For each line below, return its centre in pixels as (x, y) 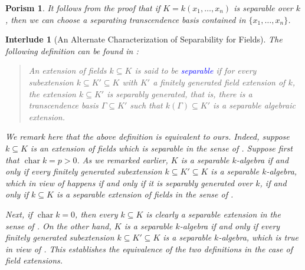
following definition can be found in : (72, 50)
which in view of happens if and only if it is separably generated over (129, 182)
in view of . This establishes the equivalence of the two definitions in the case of (149, 248)
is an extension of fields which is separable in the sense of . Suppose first (161, 148)
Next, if (19, 214)
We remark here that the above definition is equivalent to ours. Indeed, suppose (147, 136)
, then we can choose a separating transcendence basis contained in (126, 19)
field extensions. (34, 260)
